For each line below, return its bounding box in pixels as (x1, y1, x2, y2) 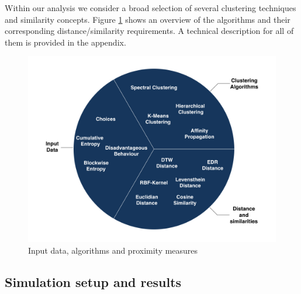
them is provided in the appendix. (5, 36, 126, 48)
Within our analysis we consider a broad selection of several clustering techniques (5, 2, 296, 13)
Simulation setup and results (5, 272, 182, 290)
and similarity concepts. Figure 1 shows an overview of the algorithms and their (5, 13, 290, 25)
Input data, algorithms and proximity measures (28, 244, 198, 256)
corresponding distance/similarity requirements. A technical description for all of (5, 25, 294, 37)
